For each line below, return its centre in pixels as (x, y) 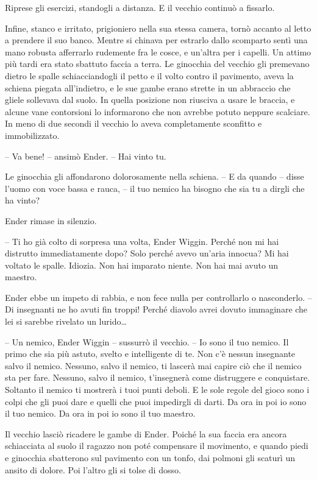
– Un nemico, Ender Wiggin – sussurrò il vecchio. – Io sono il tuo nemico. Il (147, 341)
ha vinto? (23, 200)
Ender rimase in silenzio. (51, 220)
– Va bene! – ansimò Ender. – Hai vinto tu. (86, 156)
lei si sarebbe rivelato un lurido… (66, 321)
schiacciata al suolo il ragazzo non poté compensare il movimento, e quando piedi (157, 446)
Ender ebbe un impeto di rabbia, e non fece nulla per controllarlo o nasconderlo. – (158, 297)
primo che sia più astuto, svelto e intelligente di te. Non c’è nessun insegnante (150, 354)
